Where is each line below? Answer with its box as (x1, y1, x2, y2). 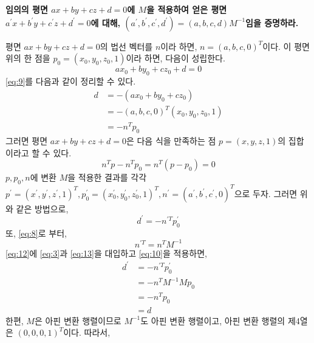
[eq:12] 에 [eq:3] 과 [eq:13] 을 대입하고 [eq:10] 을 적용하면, (5, 246, 207, 259)
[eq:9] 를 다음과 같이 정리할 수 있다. (5, 75, 136, 88)
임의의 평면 (5, 3, 48, 16)
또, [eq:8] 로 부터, (5, 226, 67, 239)
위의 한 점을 (5, 52, 50, 64)
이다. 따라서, (63, 326, 111, 339)
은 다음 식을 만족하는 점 (126, 134, 216, 147)
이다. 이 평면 (262, 40, 310, 52)
